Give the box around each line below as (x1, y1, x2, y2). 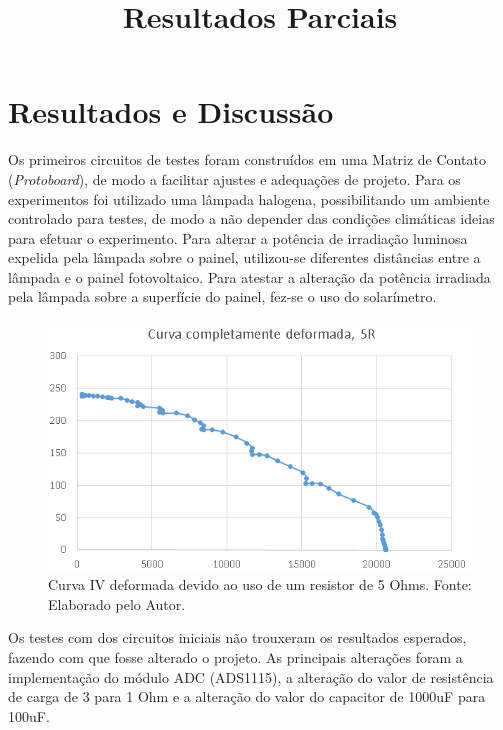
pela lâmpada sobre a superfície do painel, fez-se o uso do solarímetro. (8, 286, 437, 307)
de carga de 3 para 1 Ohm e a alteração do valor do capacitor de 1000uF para (8, 686, 486, 707)
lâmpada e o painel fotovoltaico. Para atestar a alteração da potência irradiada (8, 266, 491, 287)
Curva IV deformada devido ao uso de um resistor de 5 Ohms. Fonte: (48, 574, 472, 595)
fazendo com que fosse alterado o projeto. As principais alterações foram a (8, 647, 463, 668)
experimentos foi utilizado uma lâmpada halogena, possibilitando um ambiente (8, 188, 490, 209)
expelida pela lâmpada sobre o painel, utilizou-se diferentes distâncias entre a (8, 247, 481, 268)
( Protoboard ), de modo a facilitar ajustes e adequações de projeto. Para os (8, 168, 461, 189)
